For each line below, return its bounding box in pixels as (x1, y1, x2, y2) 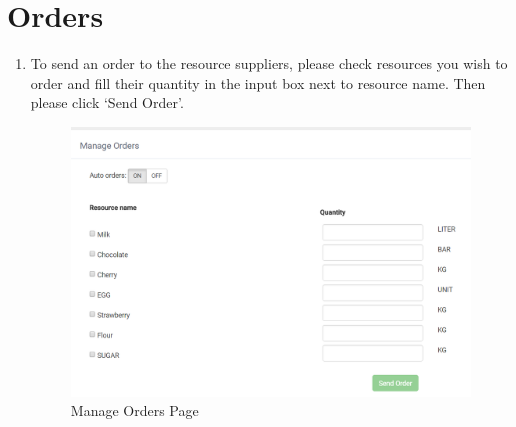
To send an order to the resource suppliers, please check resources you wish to (30, 53, 508, 74)
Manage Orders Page (70, 400, 199, 421)
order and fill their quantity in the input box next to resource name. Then (30, 72, 486, 93)
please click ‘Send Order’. (30, 92, 184, 113)
